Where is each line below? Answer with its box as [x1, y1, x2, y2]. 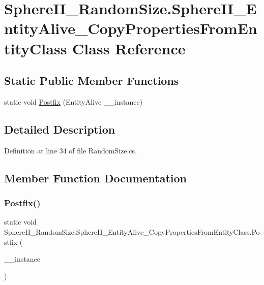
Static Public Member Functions [4, 73, 179, 88]
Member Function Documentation [4, 170, 187, 185]
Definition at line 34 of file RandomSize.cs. [4, 145, 137, 155]
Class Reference [72, 38, 186, 58]
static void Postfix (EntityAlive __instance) [4, 96, 143, 107]
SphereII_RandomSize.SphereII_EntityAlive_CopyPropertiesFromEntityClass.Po [4, 226, 260, 237]
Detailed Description [4, 121, 115, 137]
